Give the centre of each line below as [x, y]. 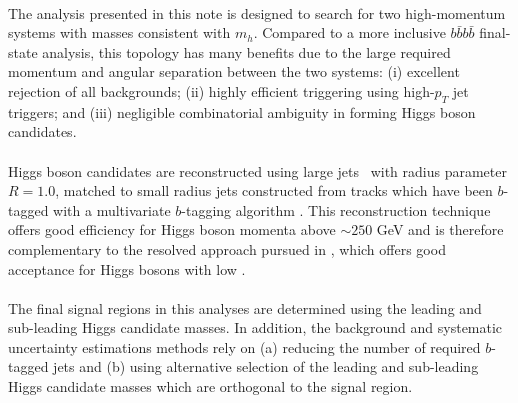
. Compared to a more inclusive [349, 32]
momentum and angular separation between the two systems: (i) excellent [234, 71]
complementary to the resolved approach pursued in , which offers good [227, 248]
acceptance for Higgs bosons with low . [127, 268]
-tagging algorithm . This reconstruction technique [336, 209]
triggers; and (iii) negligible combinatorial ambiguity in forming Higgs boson [242, 111]
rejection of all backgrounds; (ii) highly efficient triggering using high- [221, 90]
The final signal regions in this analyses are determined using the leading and [245, 307]
